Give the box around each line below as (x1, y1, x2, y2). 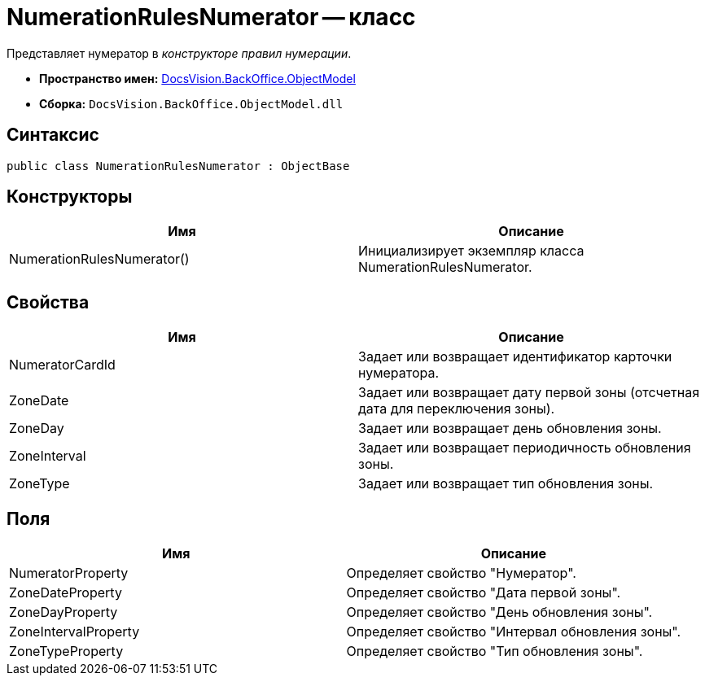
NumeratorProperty (9, 565, 129, 582)
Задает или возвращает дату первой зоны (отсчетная (358, 384, 700, 401)
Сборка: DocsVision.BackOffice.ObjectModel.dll (39, 96, 344, 111)
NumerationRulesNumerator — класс (7, 3, 416, 31)
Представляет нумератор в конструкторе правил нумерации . (7, 46, 352, 60)
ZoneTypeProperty (9, 643, 124, 660)
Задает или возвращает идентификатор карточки (358, 348, 672, 365)
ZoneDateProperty (9, 584, 122, 601)
